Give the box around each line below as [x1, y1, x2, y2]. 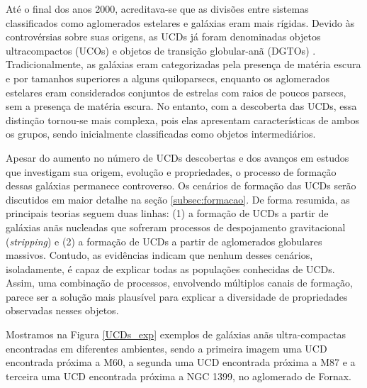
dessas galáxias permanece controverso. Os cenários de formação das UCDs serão [6, 178, 356, 193]
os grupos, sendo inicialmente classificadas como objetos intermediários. [6, 126, 316, 141]
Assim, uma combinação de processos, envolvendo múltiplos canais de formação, [6, 275, 353, 290]
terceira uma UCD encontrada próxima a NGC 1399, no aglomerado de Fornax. [6, 368, 351, 383]
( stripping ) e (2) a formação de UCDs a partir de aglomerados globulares [6, 233, 322, 248]
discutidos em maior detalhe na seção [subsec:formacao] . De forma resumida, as [6, 192, 350, 206]
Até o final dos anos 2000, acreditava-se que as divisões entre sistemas [6, 1, 309, 16]
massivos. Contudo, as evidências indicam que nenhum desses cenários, [6, 248, 313, 262]
